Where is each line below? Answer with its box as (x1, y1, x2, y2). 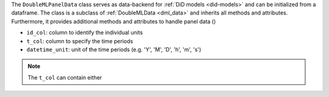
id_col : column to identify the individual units (26, 29, 143, 36)
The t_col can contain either (27, 73, 102, 81)
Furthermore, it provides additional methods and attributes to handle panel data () (11, 18, 216, 25)
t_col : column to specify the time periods (26, 37, 133, 45)
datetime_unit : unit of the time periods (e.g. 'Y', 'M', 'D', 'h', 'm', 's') (26, 45, 202, 53)
